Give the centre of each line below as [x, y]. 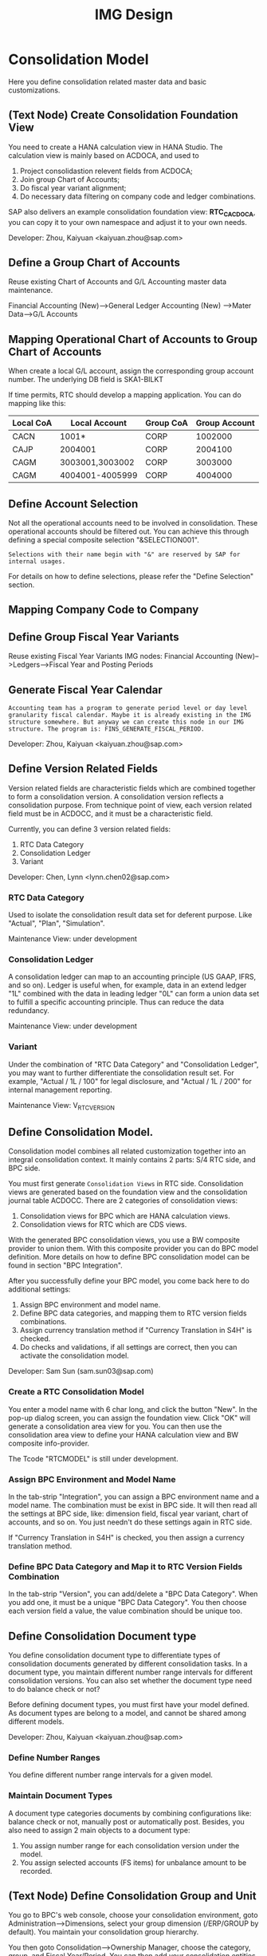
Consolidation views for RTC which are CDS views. [103, 1224]
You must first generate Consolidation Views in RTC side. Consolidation [126, 1184]
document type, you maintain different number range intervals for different [131, 1672]
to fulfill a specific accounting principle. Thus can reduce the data [116, 1002]
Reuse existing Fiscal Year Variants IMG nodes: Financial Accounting [121, 657]
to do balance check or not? [54, 1690]
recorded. [36, 1871]
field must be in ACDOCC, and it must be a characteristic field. [111, 813]
